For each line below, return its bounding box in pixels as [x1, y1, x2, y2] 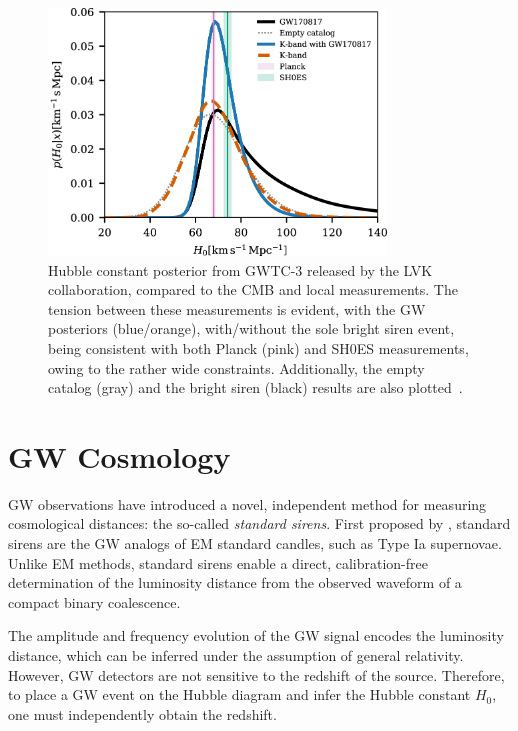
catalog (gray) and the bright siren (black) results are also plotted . [48, 377, 463, 398]
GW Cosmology [8, 435, 231, 476]
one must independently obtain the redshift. [8, 703, 277, 724]
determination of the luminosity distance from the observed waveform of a [8, 572, 462, 593]
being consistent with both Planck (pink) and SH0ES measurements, [48, 337, 469, 358]
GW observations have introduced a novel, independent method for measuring [8, 493, 487, 514]
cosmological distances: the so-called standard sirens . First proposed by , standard [8, 513, 511, 534]
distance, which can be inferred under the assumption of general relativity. [8, 644, 464, 665]
